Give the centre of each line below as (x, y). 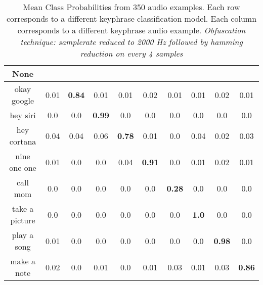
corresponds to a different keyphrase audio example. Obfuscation (131, 30)
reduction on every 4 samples (131, 53)
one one (23, 168)
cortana (23, 141)
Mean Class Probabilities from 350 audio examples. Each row (131, 7)
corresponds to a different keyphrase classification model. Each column (131, 18)
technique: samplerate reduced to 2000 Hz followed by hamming (131, 42)
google (23, 100)
